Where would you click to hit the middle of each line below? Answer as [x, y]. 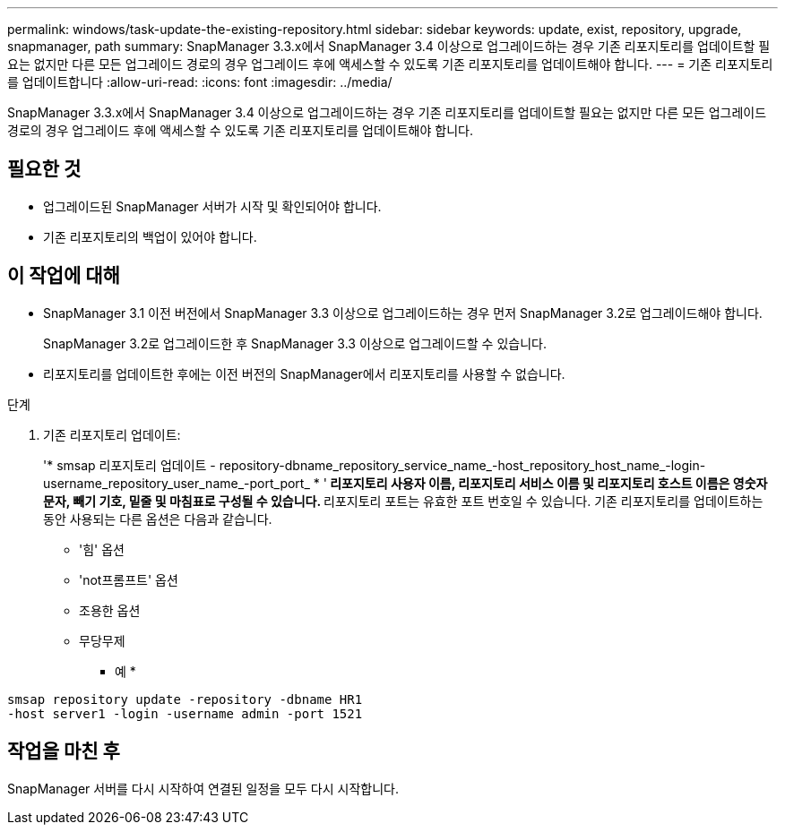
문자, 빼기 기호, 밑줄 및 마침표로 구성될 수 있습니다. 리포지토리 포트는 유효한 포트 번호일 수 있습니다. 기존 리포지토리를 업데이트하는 [403, 501]
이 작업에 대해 [64, 276]
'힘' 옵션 [102, 549]
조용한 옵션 [110, 610]
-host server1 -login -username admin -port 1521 [185, 713]
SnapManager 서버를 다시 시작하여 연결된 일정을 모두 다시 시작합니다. [203, 788]
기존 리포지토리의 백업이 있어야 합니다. [150, 236]
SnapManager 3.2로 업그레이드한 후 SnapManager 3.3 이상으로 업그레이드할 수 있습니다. [295, 343]
